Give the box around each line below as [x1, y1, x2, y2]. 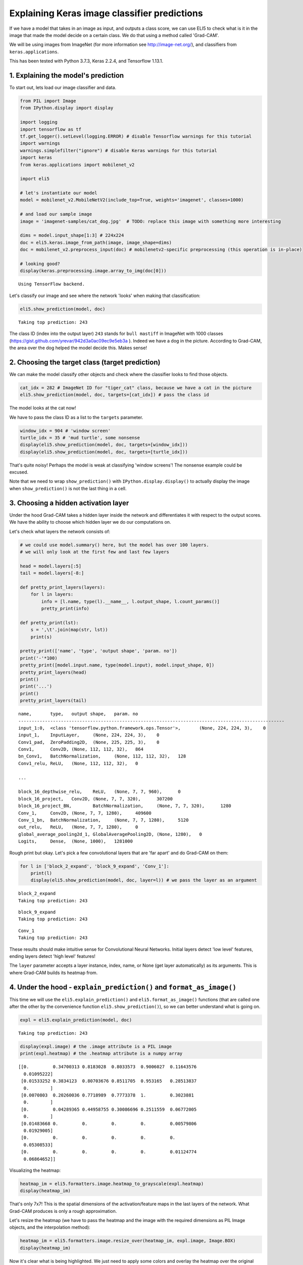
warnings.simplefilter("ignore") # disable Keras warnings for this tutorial [20, 147, 217, 153]
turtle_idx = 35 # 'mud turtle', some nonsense [20, 435, 140, 440]
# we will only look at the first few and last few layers [20, 549, 169, 555]
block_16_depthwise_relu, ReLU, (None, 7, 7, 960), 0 [18, 789, 181, 794]
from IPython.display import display [20, 105, 114, 111]
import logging [20, 119, 58, 125]
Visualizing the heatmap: [9, 1167, 61, 1173]
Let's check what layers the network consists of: [9, 528, 111, 534]
